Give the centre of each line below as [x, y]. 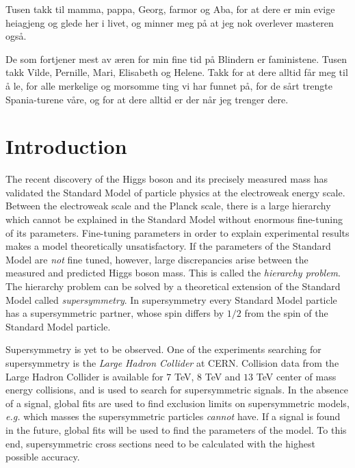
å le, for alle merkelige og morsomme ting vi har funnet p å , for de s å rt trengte [169, 85]
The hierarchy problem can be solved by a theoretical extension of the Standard [173, 286]
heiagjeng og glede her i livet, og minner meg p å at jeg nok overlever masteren [170, 22]
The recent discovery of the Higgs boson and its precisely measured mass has [167, 179]
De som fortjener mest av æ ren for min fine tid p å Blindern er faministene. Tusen [176, 58]
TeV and [223, 376]
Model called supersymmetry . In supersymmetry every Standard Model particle [171, 299]
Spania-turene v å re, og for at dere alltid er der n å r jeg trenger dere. [147, 99]
